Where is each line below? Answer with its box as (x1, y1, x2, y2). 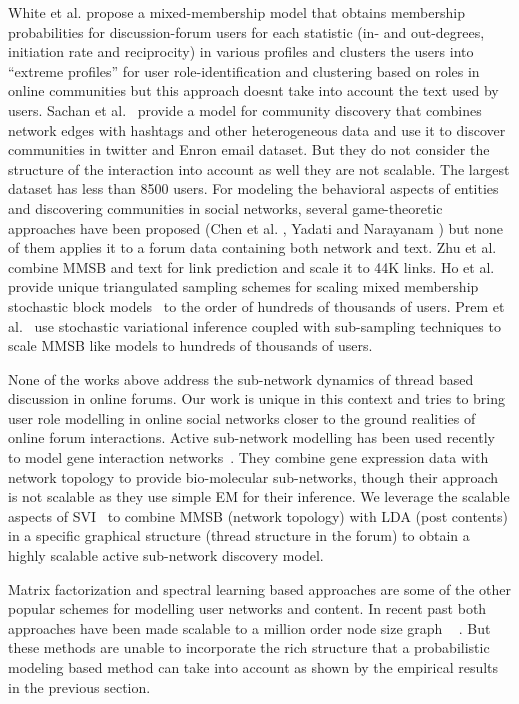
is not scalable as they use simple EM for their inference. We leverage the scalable (8, 486, 510, 507)
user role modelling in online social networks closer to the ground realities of (8, 407, 476, 428)
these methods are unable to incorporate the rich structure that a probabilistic (8, 637, 490, 658)
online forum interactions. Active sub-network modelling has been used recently (8, 427, 495, 448)
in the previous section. (8, 676, 151, 697)
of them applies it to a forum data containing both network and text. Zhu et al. (8, 237, 497, 258)
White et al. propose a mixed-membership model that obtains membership (8, 2, 465, 22)
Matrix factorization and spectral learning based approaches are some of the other (8, 578, 512, 599)
